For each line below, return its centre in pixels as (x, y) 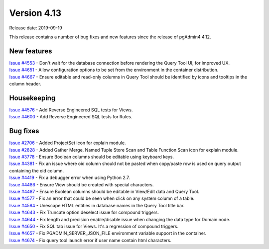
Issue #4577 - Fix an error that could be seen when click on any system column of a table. (102, 198)
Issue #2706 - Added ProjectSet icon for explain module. (67, 143)
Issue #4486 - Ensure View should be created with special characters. (81, 184)
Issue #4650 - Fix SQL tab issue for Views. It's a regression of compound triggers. (94, 226)
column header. (25, 84)
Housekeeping (32, 98)
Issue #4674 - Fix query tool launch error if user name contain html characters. (90, 240)
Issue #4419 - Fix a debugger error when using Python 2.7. (69, 178)
